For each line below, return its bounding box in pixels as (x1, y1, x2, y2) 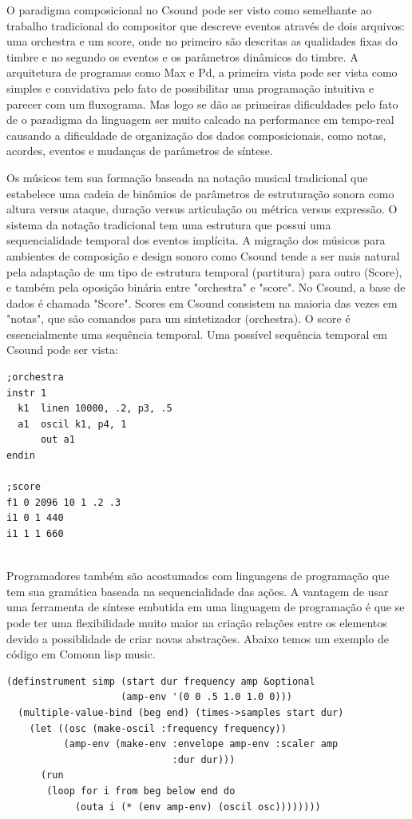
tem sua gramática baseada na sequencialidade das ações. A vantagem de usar (6, 582, 389, 599)
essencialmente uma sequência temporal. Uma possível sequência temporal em (6, 325, 387, 342)
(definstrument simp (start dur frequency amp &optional (6, 675, 315, 687)
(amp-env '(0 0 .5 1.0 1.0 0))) (121, 691, 292, 703)
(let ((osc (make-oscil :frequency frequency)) (29, 722, 287, 734)
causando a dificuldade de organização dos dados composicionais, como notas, (6, 126, 386, 143)
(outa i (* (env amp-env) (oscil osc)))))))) (74, 801, 321, 813)
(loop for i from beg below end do (46, 785, 236, 797)
